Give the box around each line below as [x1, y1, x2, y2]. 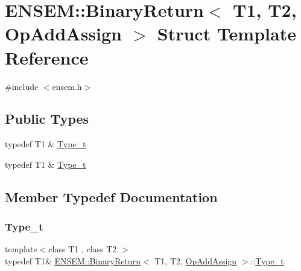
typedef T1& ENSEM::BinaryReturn [5, 255, 141, 267]
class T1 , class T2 [48, 243, 117, 255]
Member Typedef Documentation [5, 187, 218, 206]
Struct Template [157, 21, 296, 46]
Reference [5, 45, 89, 69]
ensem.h [52, 80, 82, 92]
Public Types [5, 109, 89, 128]
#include [5, 80, 39, 92]
